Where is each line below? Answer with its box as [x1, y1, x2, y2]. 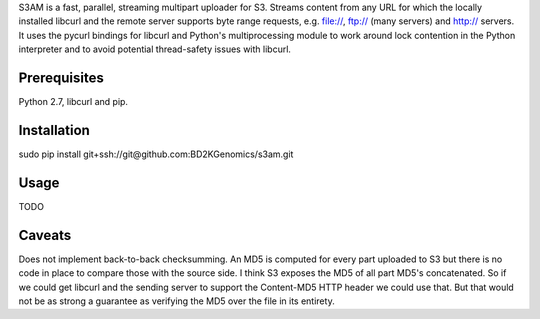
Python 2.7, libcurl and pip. [18, 96, 129, 108]
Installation [18, 121, 90, 139]
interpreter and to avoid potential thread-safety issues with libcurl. [18, 43, 292, 55]
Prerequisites [18, 69, 104, 86]
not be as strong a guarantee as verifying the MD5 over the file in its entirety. [18, 295, 335, 307]
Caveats [18, 226, 72, 244]
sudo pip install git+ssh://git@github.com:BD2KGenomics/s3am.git [18, 148, 294, 160]
